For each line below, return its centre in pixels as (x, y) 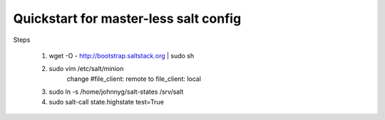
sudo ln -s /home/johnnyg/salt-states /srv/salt (116, 92)
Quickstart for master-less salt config (127, 18)
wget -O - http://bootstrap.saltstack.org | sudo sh (122, 55)
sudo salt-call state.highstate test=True (106, 102)
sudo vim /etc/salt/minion (86, 69)
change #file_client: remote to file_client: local (134, 79)
